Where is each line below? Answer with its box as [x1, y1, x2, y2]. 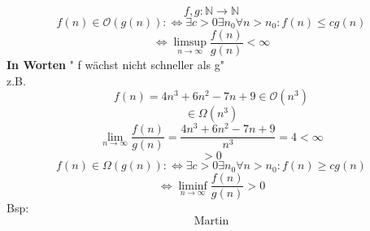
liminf [178, 180, 207, 192]
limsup [173, 37, 207, 49]
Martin [194, 216, 229, 228]
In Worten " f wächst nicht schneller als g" [7, 56, 225, 73]
